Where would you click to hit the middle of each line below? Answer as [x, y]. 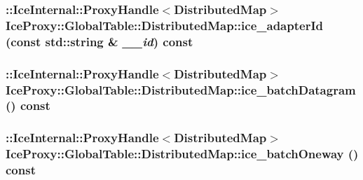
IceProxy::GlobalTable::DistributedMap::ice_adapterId [164, 25]
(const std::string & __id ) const [100, 41]
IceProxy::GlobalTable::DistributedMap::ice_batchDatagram [181, 89]
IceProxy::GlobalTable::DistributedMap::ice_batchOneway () [182, 154]
